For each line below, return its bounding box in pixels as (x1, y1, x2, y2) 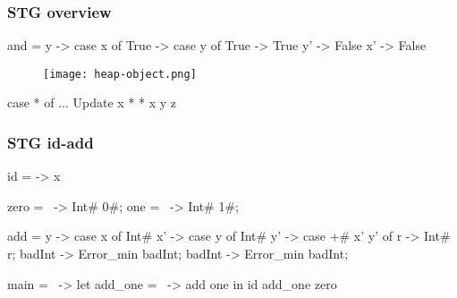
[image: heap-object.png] (43, 67, 197, 81)
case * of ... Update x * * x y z (7, 93, 177, 112)
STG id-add (7, 131, 94, 153)
